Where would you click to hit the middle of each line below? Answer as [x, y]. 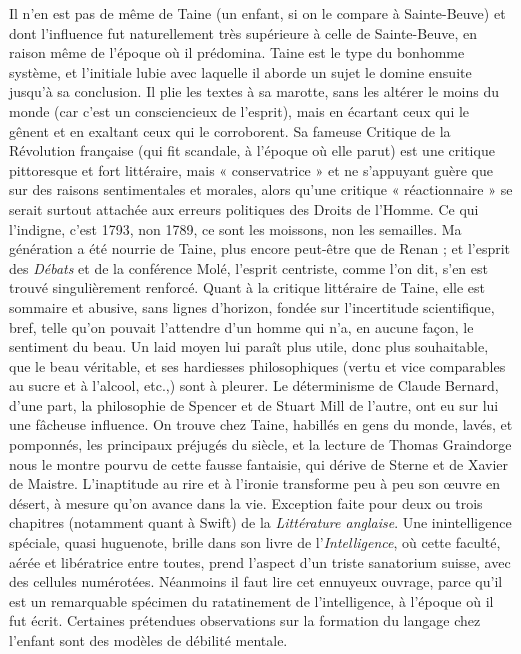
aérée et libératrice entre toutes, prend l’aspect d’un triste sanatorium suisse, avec [260, 561]
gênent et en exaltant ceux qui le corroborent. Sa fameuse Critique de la [230, 130]
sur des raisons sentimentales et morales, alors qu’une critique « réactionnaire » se [261, 189]
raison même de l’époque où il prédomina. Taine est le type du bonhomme [237, 52]
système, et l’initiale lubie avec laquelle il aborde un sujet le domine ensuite [240, 71]
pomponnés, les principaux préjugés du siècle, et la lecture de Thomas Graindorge [260, 444]
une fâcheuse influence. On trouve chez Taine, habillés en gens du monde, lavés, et [261, 424]
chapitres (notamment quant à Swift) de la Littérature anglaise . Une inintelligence [260, 522]
